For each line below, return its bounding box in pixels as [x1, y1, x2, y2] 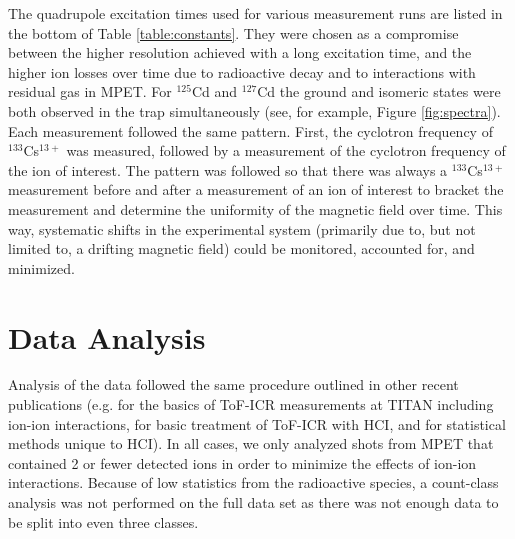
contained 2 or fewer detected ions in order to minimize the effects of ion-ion [8, 452, 477, 473]
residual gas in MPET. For [8, 81, 172, 102]
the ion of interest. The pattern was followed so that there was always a [8, 159, 448, 180]
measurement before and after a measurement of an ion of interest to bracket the [8, 179, 504, 200]
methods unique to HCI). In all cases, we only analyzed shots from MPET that [8, 433, 494, 454]
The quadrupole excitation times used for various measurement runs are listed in [8, 3, 503, 23]
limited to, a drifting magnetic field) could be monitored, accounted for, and [8, 238, 475, 259]
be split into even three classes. [8, 511, 199, 532]
